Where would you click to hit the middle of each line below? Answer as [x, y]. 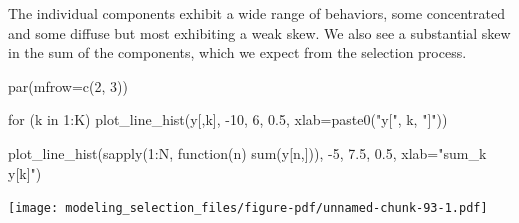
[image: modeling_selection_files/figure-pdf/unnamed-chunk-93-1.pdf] [248, 208]
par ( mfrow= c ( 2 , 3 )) [68, 85]
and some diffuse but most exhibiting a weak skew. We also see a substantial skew [259, 32]
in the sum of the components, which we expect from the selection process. [237, 52]
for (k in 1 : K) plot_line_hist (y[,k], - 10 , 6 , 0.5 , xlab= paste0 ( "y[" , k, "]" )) [228, 119]
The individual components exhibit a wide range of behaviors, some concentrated [256, 13]
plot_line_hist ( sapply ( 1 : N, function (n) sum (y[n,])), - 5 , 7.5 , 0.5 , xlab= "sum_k [247, 152]
